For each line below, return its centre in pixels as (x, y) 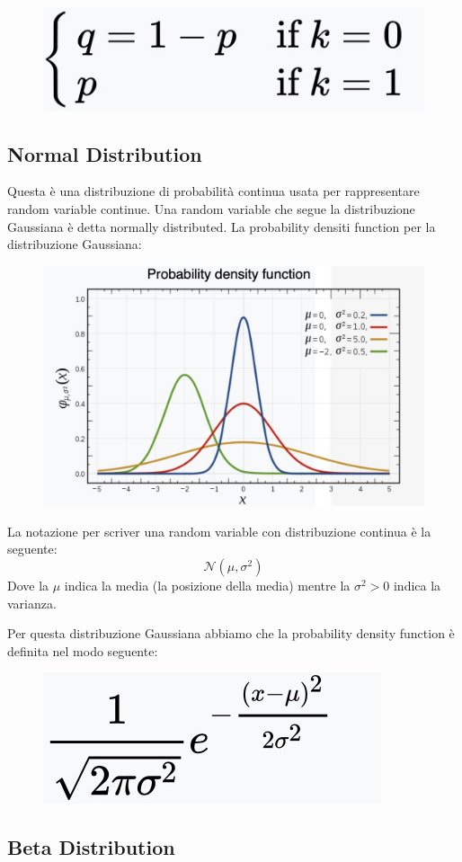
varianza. (32, 603)
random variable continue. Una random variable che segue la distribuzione (211, 209)
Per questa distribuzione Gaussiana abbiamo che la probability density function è (231, 633)
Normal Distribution (105, 153)
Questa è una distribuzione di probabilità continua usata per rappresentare (213, 191)
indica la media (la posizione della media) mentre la (207, 586)
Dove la (28, 586)
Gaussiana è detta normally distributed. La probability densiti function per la (222, 226)
